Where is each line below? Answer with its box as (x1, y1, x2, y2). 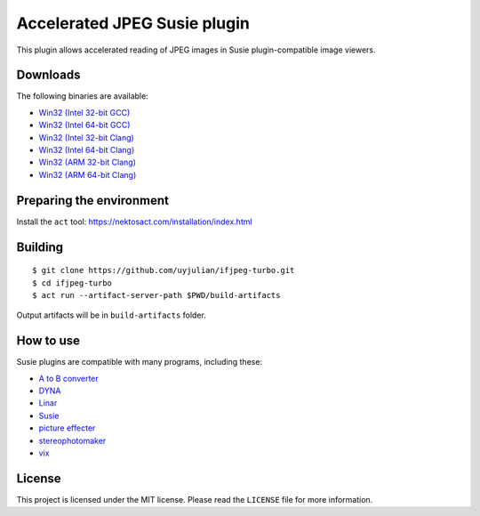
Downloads (16, 68, 81, 83)
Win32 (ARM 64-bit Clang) (38, 169, 137, 180)
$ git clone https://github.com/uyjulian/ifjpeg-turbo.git (32, 265, 295, 276)
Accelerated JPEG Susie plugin (16, 13, 251, 33)
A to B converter (38, 373, 100, 383)
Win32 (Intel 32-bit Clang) (38, 132, 135, 142)
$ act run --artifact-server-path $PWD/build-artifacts (32, 290, 281, 300)
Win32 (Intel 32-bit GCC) (38, 107, 131, 117)
